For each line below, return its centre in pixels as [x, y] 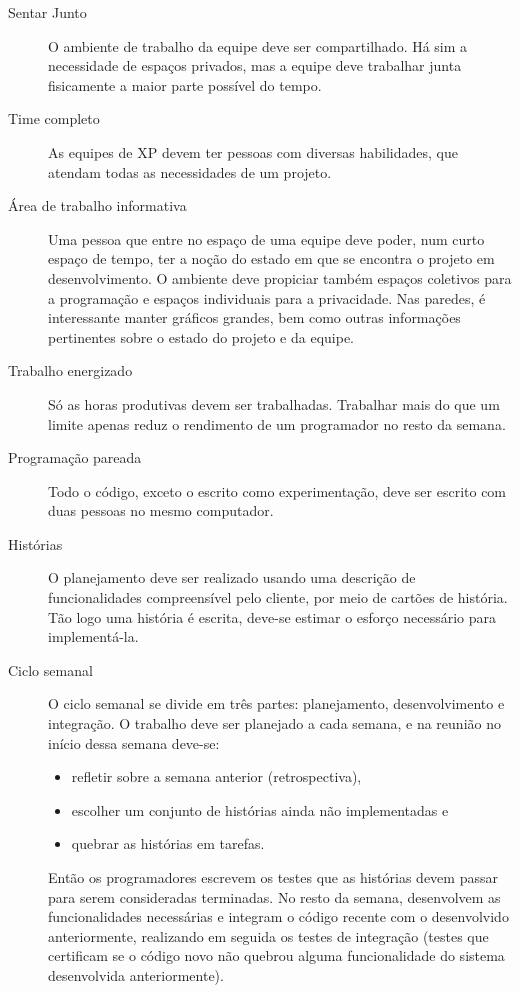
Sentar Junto [47, 12]
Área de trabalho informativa [97, 205]
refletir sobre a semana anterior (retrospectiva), [216, 776]
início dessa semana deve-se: [134, 742]
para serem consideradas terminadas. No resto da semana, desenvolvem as [274, 896]
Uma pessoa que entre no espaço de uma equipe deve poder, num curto [266, 238]
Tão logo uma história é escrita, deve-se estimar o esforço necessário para [272, 616]
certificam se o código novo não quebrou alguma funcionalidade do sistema [276, 955]
